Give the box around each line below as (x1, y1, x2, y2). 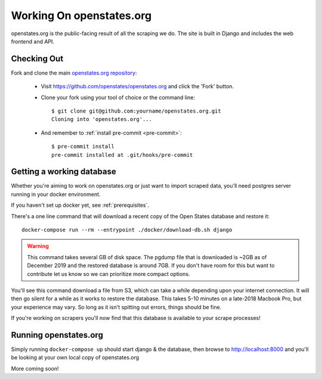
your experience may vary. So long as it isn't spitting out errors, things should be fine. (11, 303, 222, 310)
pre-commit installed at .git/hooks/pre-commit (51, 151, 193, 158)
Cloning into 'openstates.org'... (51, 116, 152, 123)
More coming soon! (11, 365, 59, 372)
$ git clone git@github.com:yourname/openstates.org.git (51, 108, 222, 114)
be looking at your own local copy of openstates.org (11, 354, 140, 361)
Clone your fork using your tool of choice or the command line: (41, 94, 196, 101)
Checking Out (11, 54, 64, 64)
